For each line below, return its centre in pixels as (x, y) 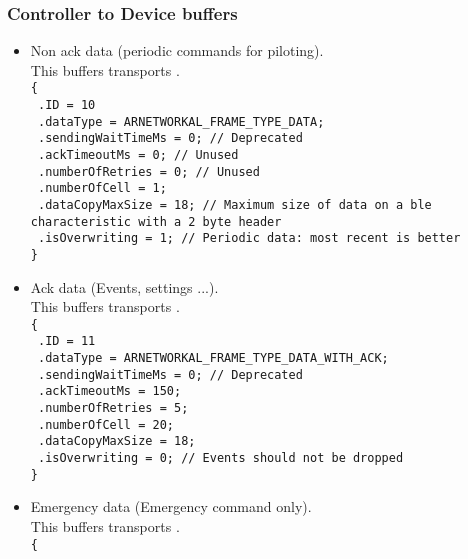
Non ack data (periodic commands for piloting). (177, 50)
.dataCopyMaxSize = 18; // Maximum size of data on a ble (234, 205)
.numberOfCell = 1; (102, 188)
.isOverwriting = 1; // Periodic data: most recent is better (249, 238)
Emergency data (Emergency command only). (171, 506)
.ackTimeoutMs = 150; (109, 391)
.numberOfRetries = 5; (113, 408)
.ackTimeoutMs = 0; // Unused (138, 155)
